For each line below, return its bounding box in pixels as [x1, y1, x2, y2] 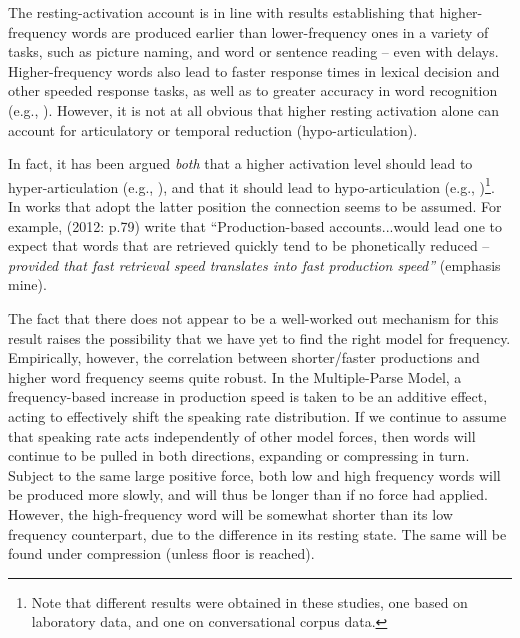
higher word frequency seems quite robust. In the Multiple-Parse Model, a [8, 366, 462, 387]
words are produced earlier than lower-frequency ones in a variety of [71, 21, 489, 42]
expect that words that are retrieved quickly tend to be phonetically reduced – [8, 235, 490, 256]
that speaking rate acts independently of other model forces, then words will [8, 425, 476, 446]
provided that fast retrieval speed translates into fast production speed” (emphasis [8, 254, 501, 275]
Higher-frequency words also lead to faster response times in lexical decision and [8, 60, 500, 81]
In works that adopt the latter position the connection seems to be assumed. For [8, 196, 502, 216]
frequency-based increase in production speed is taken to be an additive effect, [8, 386, 488, 407]
